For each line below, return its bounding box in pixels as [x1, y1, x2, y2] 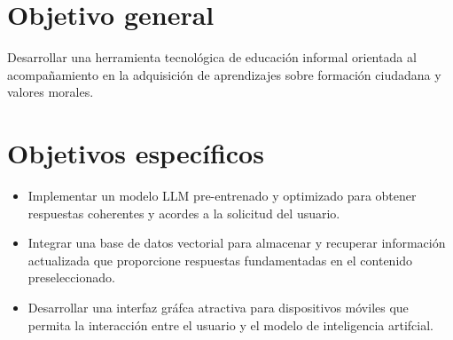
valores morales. [7, 83, 94, 101]
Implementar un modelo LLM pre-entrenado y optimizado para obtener [27, 186, 417, 205]
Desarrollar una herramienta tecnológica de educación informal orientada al [7, 48, 417, 67]
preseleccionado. [27, 268, 115, 287]
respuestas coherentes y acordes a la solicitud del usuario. [27, 203, 340, 222]
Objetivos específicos [7, 135, 264, 171]
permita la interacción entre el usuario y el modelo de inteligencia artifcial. [27, 315, 434, 334]
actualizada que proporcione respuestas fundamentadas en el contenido [27, 250, 413, 269]
